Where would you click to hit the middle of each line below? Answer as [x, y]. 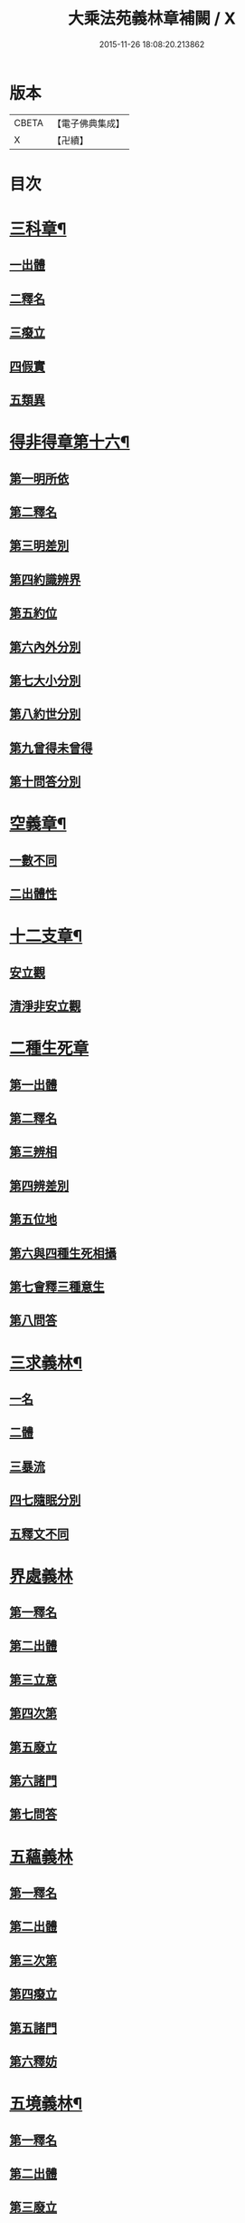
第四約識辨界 [45, 579]
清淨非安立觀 [45, 1007]
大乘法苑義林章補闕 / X [152, 19]
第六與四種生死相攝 [63, 1253]
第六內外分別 [45, 646]
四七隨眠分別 [45, 1500]
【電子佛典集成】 [88, 123]
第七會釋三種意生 [57, 1286]
